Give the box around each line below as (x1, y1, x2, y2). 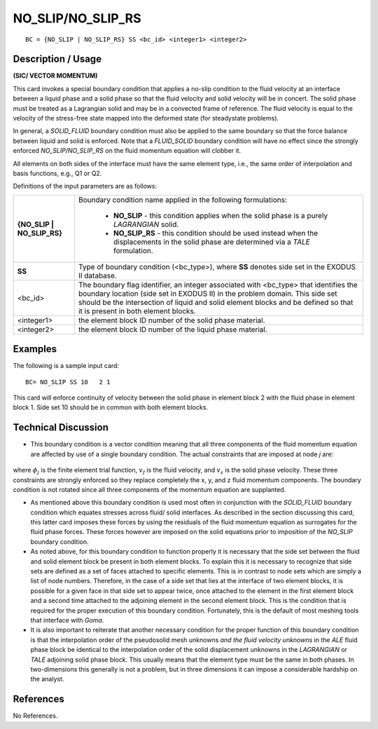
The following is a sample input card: (13, 362, 119, 370)
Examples (13, 343, 57, 355)
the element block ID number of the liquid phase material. (78, 325, 267, 334)
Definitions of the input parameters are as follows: (13, 182, 157, 191)
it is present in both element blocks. (78, 306, 196, 315)
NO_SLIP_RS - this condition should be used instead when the (113, 228, 318, 238)
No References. (13, 711, 58, 720)
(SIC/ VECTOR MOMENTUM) (13, 71, 98, 80)
